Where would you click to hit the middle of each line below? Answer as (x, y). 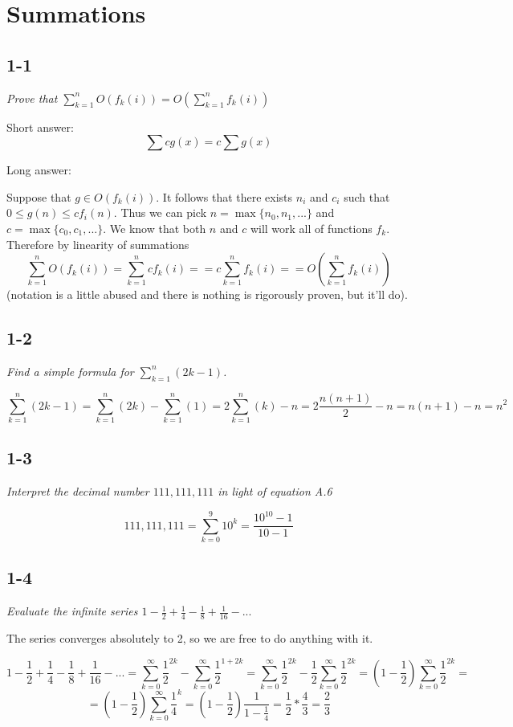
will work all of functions (311, 228)
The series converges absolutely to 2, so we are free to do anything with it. (190, 637)
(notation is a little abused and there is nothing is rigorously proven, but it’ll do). (207, 294)
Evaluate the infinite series (72, 611)
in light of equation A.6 (275, 491)
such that (367, 196)
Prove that (32, 98)
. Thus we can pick (160, 212)
